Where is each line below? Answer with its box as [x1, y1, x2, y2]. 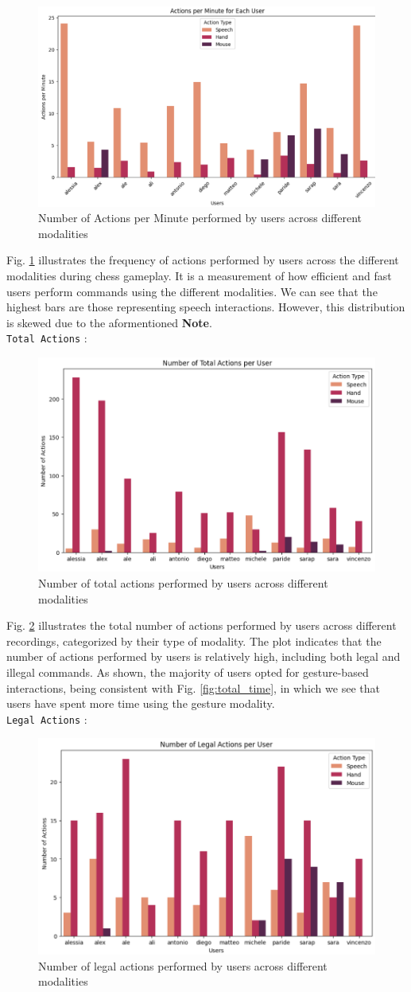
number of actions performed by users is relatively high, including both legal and [6, 648, 401, 665]
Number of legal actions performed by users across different [38, 957, 328, 974]
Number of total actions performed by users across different [38, 575, 328, 592]
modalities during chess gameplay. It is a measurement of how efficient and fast [6, 268, 392, 284]
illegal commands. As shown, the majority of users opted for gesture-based [6, 663, 369, 680]
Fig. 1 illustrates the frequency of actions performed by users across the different [6, 252, 399, 268]
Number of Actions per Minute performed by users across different [38, 209, 363, 226]
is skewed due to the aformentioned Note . [6, 314, 212, 330]
